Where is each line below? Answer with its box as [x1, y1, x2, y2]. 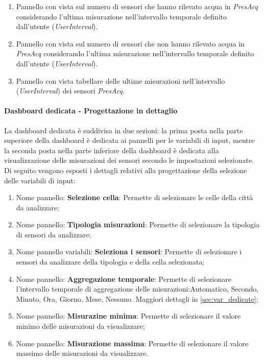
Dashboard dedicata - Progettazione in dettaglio [4, 105, 178, 116]
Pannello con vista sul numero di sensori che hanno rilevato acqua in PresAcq [16, 1, 258, 11]
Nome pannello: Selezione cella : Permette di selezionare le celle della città [16, 192, 253, 203]
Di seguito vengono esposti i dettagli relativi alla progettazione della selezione [4, 164, 247, 175]
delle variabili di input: [4, 175, 76, 185]
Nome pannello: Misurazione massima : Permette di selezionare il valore [16, 338, 249, 348]
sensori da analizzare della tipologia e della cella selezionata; [16, 256, 205, 267]
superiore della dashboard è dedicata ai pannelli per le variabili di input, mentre [4, 135, 255, 146]
